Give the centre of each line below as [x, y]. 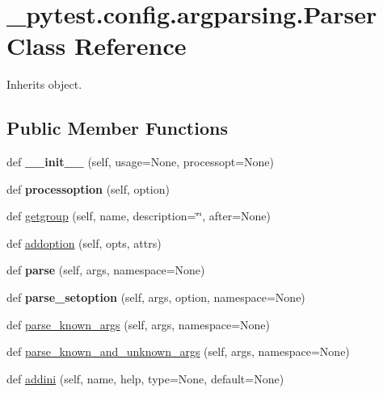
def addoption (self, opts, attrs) [84, 242]
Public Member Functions [117, 128]
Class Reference [97, 46]
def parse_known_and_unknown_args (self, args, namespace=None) [178, 351]
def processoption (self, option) [88, 188]
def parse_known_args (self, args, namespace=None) [138, 324]
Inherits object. [44, 84]
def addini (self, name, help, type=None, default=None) [145, 378]
